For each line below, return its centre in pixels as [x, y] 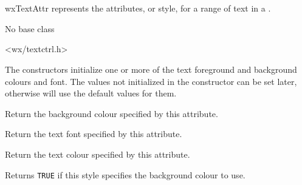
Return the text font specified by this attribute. [94, 134]
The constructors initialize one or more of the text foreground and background [151, 69]
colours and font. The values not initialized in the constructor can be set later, [151, 81]
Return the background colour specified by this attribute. [112, 113]
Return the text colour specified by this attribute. [98, 154]
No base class [30, 28]
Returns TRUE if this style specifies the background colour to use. [125, 174]
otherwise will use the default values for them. [91, 93]
